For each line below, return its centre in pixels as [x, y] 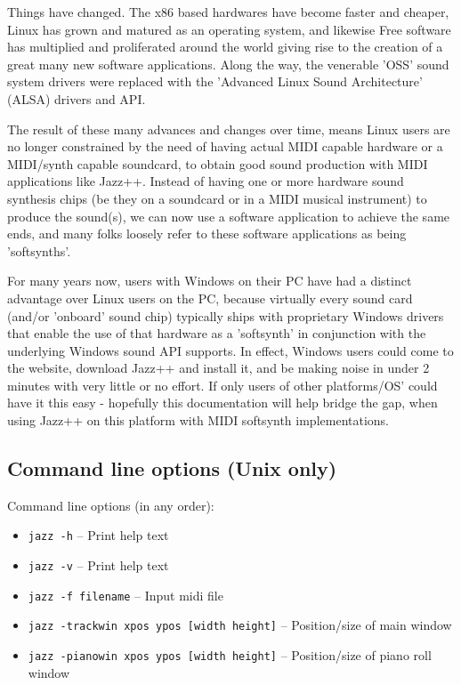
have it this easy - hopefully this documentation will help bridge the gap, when [222, 403]
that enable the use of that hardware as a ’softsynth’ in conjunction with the [217, 333]
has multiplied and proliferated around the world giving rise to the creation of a [225, 47]
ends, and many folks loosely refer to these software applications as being [207, 234]
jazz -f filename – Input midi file [125, 595]
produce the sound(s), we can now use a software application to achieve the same [229, 216]
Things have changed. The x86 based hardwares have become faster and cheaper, [228, 12]
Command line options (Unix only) [172, 468]
